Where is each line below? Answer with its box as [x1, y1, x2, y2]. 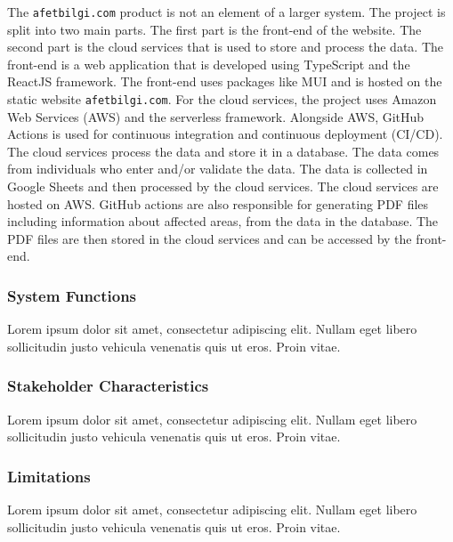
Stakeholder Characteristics [7, 375, 209, 397]
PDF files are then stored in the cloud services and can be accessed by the [7, 229, 412, 247]
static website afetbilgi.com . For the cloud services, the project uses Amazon [7, 90, 437, 109]
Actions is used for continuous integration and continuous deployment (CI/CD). [7, 125, 443, 143]
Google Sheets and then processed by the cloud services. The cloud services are [7, 177, 439, 196]
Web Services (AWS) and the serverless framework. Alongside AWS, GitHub [7, 107, 425, 125]
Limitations [7, 465, 91, 487]
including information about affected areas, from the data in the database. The [7, 212, 439, 231]
